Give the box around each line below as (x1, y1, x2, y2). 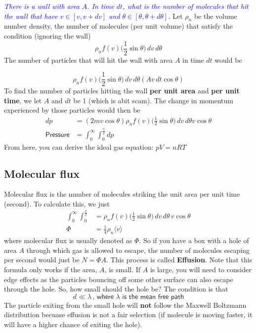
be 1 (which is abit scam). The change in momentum (73, 95, 233, 105)
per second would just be (4, 254, 80, 265)
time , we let (4, 95, 42, 105)
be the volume (194, 10, 237, 21)
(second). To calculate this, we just (4, 199, 110, 208)
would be (214, 54, 242, 65)
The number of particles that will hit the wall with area (4, 54, 173, 65)
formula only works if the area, (4, 264, 97, 274)
